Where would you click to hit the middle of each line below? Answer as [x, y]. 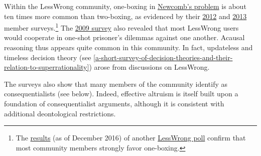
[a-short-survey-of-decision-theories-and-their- [163, 57]
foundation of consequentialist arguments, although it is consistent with [114, 103]
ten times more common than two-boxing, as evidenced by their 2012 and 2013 [125, 16]
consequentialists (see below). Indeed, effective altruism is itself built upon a [121, 94]
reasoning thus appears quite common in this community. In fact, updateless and [128, 47]
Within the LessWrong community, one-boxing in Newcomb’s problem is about [125, 6]
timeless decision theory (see [48, 57]
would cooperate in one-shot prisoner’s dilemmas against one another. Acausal [124, 37]
